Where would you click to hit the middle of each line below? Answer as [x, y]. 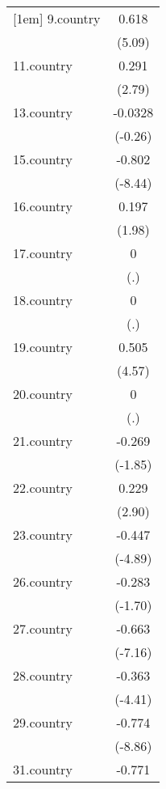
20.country [43, 394]
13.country [43, 112]
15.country [43, 159]
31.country [43, 769]
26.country [43, 581]
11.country [43, 65]
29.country [43, 722]
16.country [43, 206]
